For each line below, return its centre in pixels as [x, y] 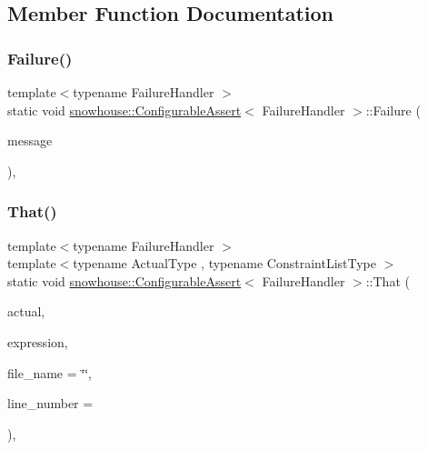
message [30, 140]
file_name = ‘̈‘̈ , [50, 372]
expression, [38, 341]
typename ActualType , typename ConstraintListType [224, 263]
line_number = [50, 403]
